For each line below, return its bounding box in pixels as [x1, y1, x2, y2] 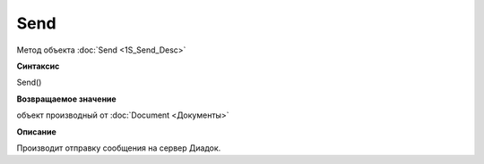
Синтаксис [16, 61, 60, 71]
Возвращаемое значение [16, 94, 117, 104]
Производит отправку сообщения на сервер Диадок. [16, 143, 221, 153]
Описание [16, 126, 57, 137]
